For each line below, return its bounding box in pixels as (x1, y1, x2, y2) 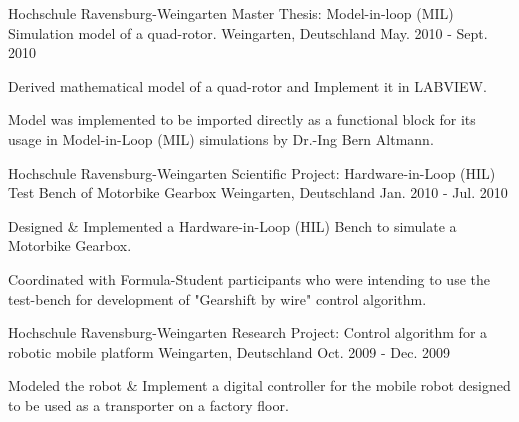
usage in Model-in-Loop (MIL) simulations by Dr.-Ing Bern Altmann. (8, 128, 434, 149)
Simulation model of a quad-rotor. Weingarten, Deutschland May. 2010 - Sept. (8, 22, 488, 43)
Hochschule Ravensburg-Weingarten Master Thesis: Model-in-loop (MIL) (8, 3, 454, 23)
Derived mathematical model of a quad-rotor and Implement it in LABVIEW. (8, 75, 487, 96)
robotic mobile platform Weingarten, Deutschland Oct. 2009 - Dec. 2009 (8, 341, 451, 362)
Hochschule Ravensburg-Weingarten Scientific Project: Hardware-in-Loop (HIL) (8, 162, 496, 183)
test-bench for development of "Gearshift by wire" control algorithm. (8, 288, 427, 309)
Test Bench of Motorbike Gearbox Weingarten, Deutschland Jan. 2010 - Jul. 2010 (8, 182, 508, 203)
